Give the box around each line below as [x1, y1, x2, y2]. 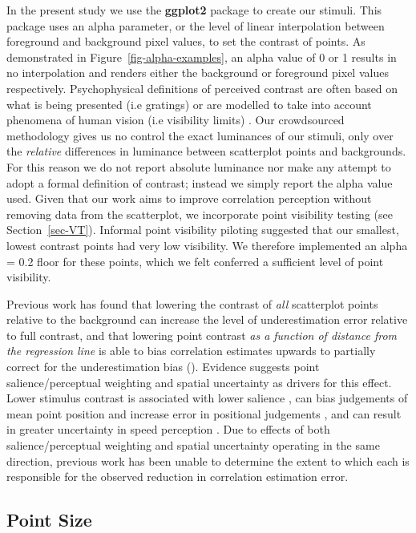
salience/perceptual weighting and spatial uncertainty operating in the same [6, 437, 380, 454]
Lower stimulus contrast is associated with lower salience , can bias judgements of [6, 390, 408, 406]
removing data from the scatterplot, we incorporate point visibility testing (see [6, 205, 393, 222]
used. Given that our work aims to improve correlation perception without [6, 190, 372, 207]
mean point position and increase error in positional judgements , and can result [6, 405, 402, 422]
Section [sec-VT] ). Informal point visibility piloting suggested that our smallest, [6, 221, 399, 238]
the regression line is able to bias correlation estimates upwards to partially [6, 342, 376, 359]
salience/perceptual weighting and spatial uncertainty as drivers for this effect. [6, 374, 392, 390]
